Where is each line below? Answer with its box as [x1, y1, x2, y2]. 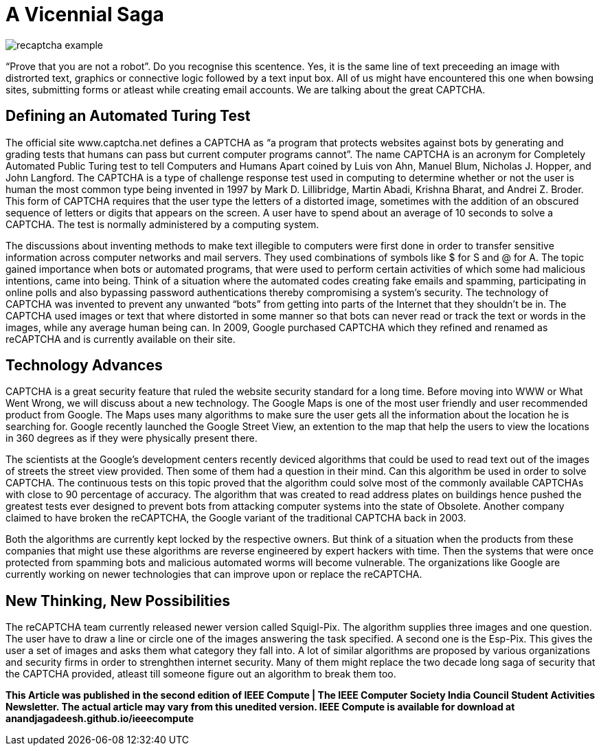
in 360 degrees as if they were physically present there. [5, 432, 258, 445]
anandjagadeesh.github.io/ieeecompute [5, 713, 194, 725]
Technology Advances [5, 357, 163, 374]
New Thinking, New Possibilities [5, 592, 231, 609]
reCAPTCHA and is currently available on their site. [5, 333, 236, 345]
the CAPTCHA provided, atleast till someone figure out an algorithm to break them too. [5, 668, 396, 680]
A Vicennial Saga [5, 3, 164, 26]
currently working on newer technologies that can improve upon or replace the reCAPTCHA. [5, 568, 422, 581]
